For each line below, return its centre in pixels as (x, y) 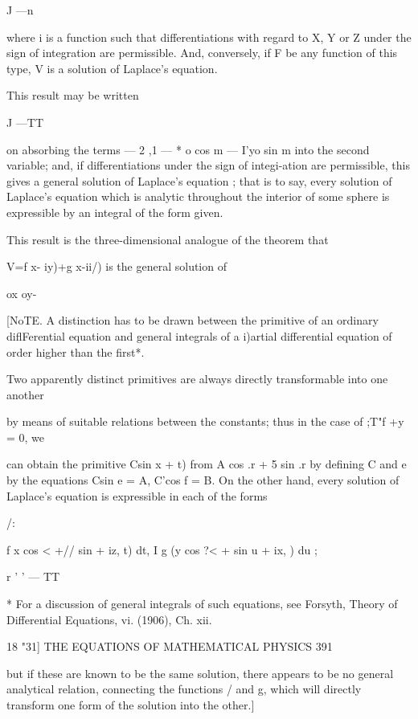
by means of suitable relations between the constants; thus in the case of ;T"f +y (205, 421)
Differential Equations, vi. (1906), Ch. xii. (109, 619)
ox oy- (22, 293)
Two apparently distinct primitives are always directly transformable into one (197, 379)
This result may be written (73, 95)
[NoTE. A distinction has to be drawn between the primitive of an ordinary (193, 320)
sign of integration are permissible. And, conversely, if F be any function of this (202, 53)
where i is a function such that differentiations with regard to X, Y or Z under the (209, 37)
